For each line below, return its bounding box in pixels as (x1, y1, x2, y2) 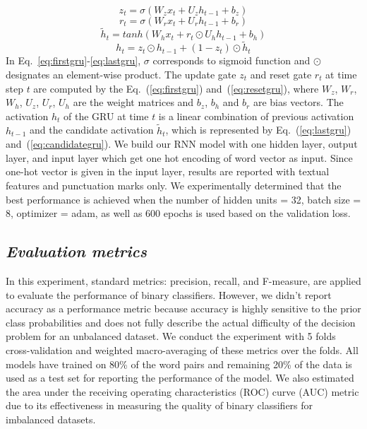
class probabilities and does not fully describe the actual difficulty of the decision (6, 315, 356, 329)
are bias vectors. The (253, 95, 344, 110)
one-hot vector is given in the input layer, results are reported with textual (6, 164, 330, 179)
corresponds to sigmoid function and (152, 53, 311, 68)
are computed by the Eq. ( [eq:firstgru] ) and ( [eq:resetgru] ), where (33, 81, 319, 95)
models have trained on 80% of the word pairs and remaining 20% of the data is (6, 356, 352, 371)
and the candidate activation (30, 122, 154, 137)
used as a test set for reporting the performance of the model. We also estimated (6, 370, 354, 385)
